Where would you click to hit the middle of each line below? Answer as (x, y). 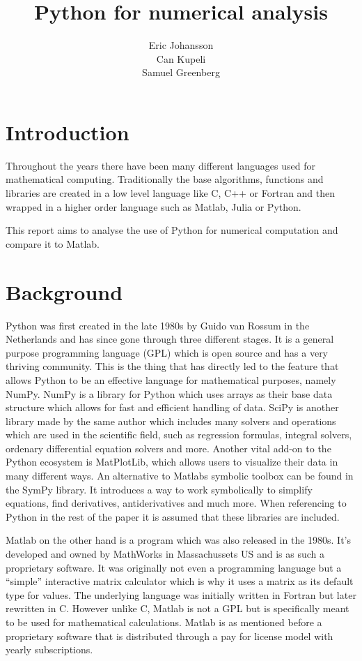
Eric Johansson (181, 45)
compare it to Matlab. (53, 243)
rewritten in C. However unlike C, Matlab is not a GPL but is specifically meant (178, 608)
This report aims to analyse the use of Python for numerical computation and (172, 230)
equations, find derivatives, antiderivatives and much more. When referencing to (176, 503)
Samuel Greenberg (181, 72)
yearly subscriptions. (49, 649)
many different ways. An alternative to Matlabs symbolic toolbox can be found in (180, 476)
